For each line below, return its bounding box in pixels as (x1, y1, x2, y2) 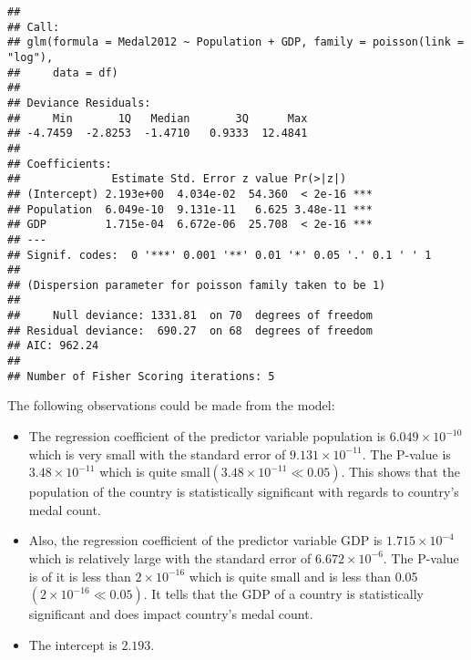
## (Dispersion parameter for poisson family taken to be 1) (7, 278, 386, 292)
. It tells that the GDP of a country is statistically (143, 584, 424, 603)
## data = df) (7, 66, 118, 79)
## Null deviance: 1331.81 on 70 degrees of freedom (7, 309, 373, 323)
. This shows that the (341, 462, 460, 481)
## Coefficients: (7, 157, 112, 170)
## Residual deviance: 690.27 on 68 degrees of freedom (7, 324, 373, 337)
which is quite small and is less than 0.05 (189, 566, 418, 585)
